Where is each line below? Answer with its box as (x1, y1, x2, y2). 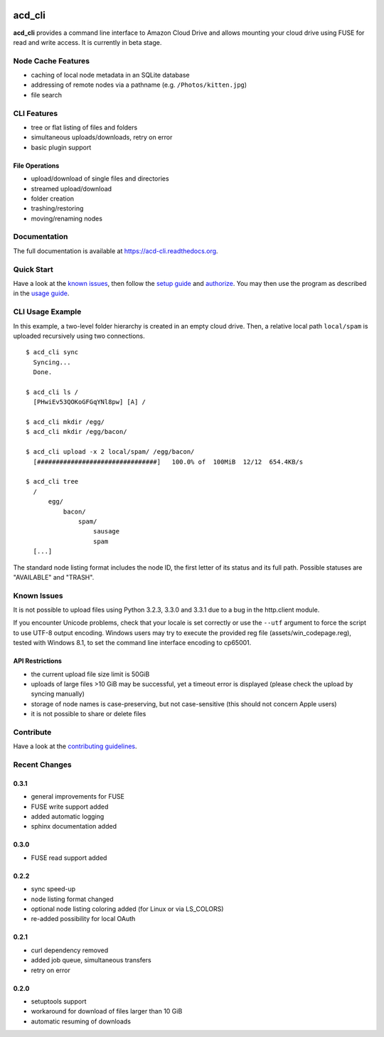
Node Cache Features (13, 55, 90, 65)
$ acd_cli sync (26, 349, 79, 356)
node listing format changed (31, 895, 114, 903)
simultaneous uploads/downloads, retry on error (31, 133, 173, 142)
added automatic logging (31, 812, 105, 821)
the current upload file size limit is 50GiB (31, 669, 150, 679)
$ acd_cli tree (26, 477, 79, 486)
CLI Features (13, 108, 58, 118)
